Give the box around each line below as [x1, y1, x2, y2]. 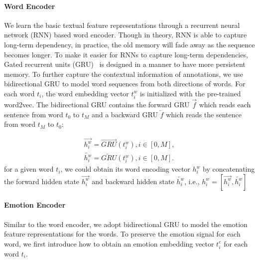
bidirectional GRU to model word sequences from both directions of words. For [4, 78, 246, 89]
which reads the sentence [166, 109, 242, 119]
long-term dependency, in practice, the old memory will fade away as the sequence [4, 39, 255, 49]
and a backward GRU [91, 109, 158, 119]
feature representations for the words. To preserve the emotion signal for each [4, 229, 241, 239]
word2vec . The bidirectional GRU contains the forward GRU [4, 99, 190, 109]
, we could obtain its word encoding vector [60, 164, 190, 174]
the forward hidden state [4, 176, 80, 186]
